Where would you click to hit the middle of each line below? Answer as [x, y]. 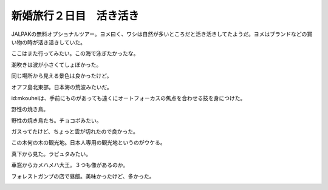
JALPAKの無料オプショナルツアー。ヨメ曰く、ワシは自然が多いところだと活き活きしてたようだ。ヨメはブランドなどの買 [162, 34]
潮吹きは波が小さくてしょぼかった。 [56, 64]
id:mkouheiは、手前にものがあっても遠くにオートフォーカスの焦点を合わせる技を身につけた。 [128, 98]
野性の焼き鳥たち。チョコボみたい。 [56, 120]
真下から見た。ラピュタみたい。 [51, 154]
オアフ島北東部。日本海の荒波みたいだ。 [62, 87]
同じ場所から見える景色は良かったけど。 [62, 76]
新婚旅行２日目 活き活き [75, 16]
